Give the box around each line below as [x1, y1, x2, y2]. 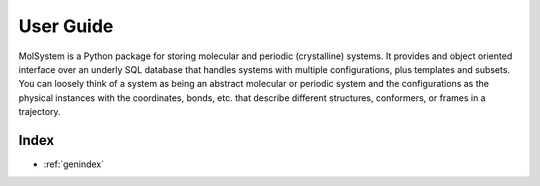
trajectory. [18, 106, 61, 118]
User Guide [18, 15, 114, 37]
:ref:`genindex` [43, 158, 105, 170]
